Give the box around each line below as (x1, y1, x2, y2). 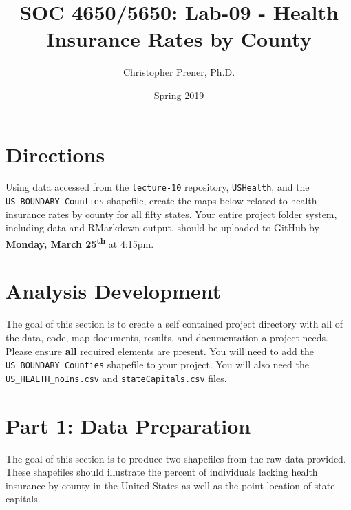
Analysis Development (6, 277, 222, 305)
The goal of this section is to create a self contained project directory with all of (6, 317, 343, 331)
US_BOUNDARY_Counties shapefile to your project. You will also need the (6, 357, 309, 372)
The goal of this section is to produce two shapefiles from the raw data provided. (6, 451, 346, 465)
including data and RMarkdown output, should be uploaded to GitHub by (6, 220, 319, 235)
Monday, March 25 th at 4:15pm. (6, 234, 154, 251)
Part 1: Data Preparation (6, 411, 251, 439)
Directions (6, 140, 105, 168)
